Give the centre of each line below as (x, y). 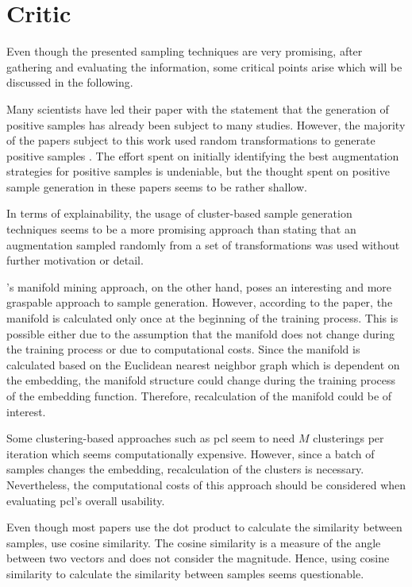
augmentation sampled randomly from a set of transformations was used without (203, 244)
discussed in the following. (70, 82)
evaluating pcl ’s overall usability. (86, 500)
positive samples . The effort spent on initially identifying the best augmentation (203, 155)
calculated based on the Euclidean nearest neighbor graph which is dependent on (203, 364)
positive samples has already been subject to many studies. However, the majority (206, 124)
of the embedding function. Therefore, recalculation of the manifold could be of (199, 396)
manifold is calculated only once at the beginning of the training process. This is (202, 318)
